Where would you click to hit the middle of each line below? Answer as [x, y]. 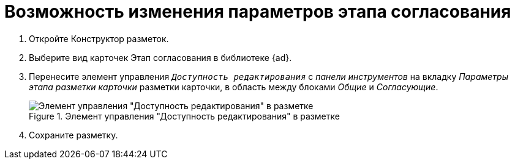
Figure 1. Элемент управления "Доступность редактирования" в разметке [184, 116]
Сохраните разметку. [73, 135]
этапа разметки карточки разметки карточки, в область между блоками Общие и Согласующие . [234, 87]
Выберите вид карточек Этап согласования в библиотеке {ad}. [160, 57]
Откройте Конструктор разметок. [99, 38]
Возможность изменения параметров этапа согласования [258, 12]
